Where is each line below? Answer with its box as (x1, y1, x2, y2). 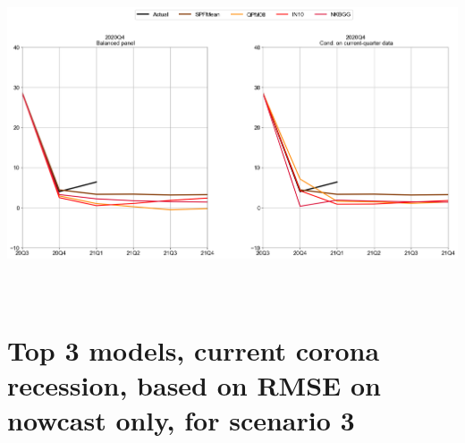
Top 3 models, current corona (7, 331, 380, 368)
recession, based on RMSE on (7, 366, 381, 403)
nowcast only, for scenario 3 (7, 402, 355, 439)
